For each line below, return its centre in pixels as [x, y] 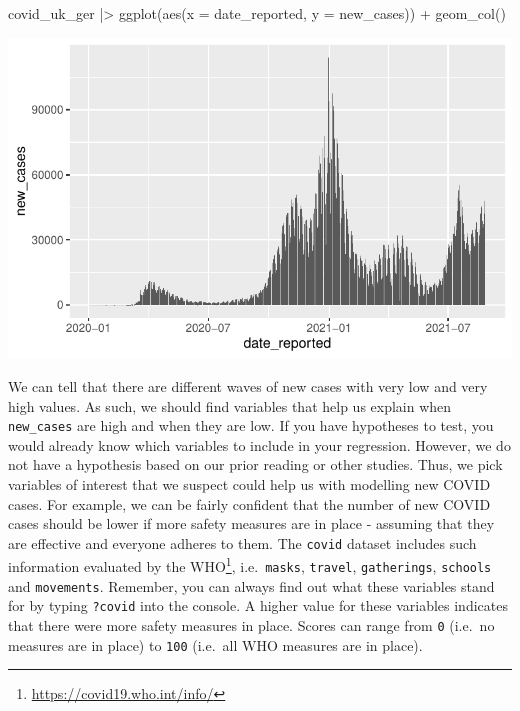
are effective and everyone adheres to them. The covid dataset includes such [242, 542]
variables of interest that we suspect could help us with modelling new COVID [249, 483]
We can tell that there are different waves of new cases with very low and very [248, 385]
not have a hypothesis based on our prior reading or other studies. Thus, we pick [255, 464]
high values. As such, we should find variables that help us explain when [230, 405]
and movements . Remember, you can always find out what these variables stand [251, 585]
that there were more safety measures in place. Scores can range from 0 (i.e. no [251, 625]
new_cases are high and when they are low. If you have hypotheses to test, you [251, 425]
